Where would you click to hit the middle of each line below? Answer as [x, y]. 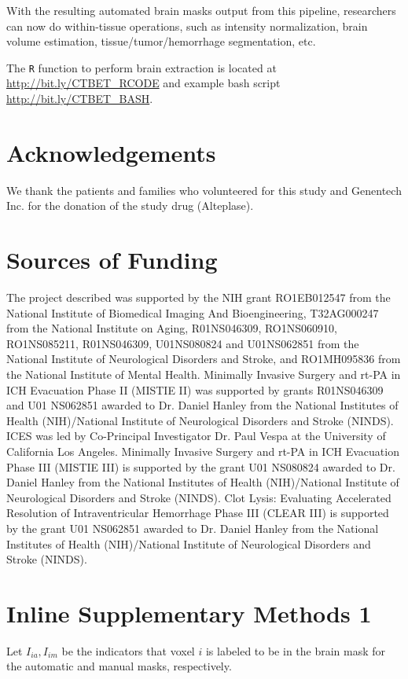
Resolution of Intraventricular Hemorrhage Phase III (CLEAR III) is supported [198, 513]
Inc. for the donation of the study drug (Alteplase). [130, 206]
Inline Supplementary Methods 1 [189, 613]
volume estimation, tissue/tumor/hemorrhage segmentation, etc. [161, 41]
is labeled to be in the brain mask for [296, 650]
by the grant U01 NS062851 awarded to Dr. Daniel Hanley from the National [193, 528]
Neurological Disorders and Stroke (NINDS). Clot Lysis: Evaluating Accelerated [199, 497]
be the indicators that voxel [128, 650]
